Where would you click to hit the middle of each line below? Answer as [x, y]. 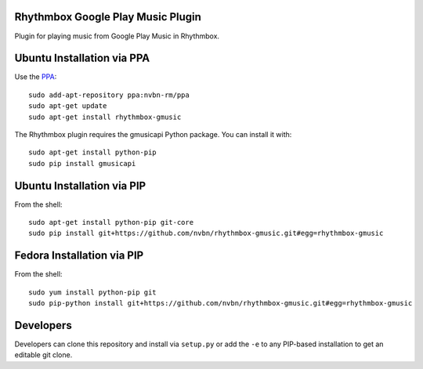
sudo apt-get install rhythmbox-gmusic [105, 117]
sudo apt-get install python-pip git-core [111, 222]
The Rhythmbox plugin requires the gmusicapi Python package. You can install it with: [153, 134]
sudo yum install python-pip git [92, 292]
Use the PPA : [36, 77]
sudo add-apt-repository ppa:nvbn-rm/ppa [109, 95]
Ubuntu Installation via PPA [82, 58]
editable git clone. [43, 355]
